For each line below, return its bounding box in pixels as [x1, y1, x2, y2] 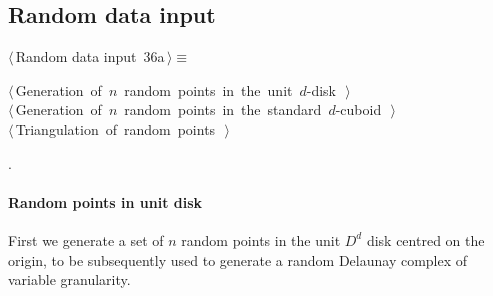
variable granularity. [8, 269, 131, 290]
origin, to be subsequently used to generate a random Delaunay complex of [8, 249, 468, 270]
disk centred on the [366, 229, 485, 250]
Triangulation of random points [15, 118, 216, 139]
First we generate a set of [8, 229, 164, 250]
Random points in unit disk [8, 191, 203, 212]
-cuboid [335, 99, 382, 120]
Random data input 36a [15, 46, 165, 67]
